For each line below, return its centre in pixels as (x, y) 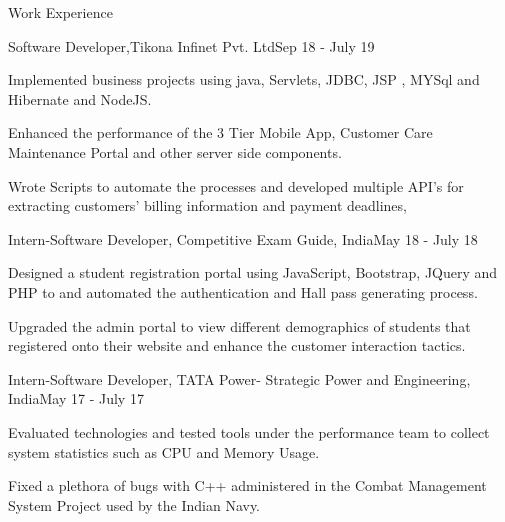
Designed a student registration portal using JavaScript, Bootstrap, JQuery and (253, 272)
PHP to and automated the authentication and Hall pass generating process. (243, 291)
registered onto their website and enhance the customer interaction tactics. (237, 345)
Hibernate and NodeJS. (80, 98)
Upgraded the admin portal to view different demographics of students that (239, 325)
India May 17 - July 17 (76, 398)
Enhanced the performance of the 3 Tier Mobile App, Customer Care (220, 132)
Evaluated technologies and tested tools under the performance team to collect (249, 431)
